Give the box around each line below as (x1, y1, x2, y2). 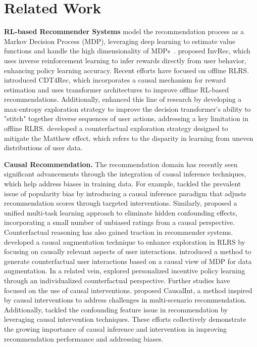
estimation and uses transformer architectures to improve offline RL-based (4, 84, 229, 94)
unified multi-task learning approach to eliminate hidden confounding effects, (4, 207, 238, 217)
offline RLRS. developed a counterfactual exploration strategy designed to (4, 123, 228, 133)
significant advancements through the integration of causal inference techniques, (4, 169, 246, 179)
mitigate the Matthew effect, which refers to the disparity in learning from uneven (4, 132, 254, 143)
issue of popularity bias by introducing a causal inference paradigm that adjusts (4, 188, 247, 198)
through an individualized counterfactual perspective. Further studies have (4, 275, 230, 285)
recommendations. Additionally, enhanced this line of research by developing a (4, 94, 242, 104)
